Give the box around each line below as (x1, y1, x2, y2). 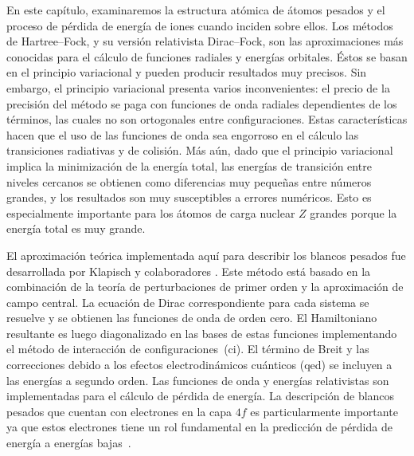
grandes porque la (310, 204, 397, 221)
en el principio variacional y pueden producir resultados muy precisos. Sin (6, 64, 367, 81)
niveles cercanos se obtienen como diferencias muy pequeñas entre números (6, 173, 372, 190)
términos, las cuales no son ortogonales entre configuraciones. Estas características (6, 111, 408, 128)
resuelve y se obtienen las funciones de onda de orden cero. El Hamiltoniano (6, 309, 377, 326)
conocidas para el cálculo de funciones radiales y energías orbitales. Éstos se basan (6, 48, 408, 65)
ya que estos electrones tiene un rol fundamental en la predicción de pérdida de (6, 419, 393, 435)
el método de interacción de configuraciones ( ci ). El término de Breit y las (6, 340, 369, 357)
